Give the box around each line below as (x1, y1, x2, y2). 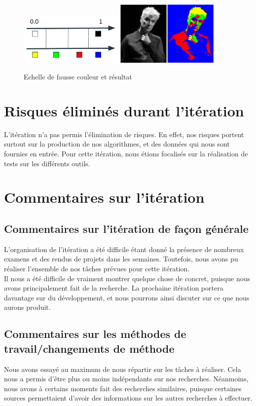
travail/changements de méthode (4, 340, 175, 356)
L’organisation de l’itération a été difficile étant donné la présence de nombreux (4, 244, 244, 254)
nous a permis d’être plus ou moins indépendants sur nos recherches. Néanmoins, (4, 373, 249, 384)
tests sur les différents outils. (4, 158, 90, 168)
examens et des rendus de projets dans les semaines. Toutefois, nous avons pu (4, 254, 238, 264)
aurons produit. (4, 302, 51, 312)
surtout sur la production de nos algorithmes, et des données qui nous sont (4, 139, 230, 149)
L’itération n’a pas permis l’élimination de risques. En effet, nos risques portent (4, 129, 244, 139)
